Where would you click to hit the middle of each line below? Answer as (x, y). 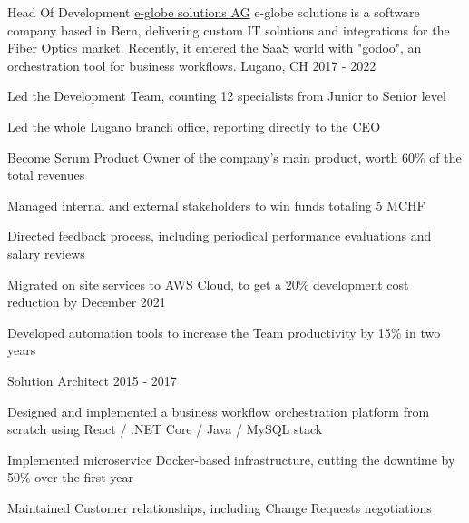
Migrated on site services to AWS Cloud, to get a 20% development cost (208, 284)
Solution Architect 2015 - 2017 (92, 380)
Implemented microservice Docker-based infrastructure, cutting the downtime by (231, 459)
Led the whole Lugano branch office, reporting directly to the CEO (194, 126)
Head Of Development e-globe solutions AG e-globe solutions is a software (214, 12)
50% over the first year (71, 477)
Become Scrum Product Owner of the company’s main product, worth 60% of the (234, 157)
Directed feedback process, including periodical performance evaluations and (220, 236)
